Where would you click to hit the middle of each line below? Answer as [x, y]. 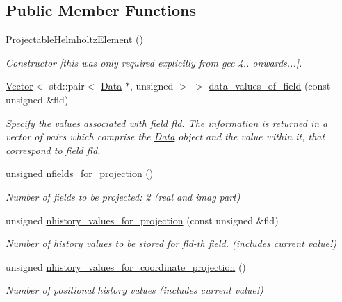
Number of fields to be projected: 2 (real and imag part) [123, 196]
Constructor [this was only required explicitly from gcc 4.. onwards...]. [154, 62]
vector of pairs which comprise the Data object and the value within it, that [165, 136]
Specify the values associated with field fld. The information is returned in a [167, 123]
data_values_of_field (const [270, 86]
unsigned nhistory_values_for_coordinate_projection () [126, 266]
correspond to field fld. [53, 150]
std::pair [67, 86]
